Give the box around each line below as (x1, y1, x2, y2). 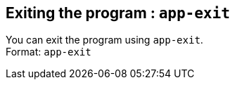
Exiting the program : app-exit (6, 4, 230, 22)
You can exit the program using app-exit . (6, 34, 203, 46)
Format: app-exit (6, 46, 91, 58)
